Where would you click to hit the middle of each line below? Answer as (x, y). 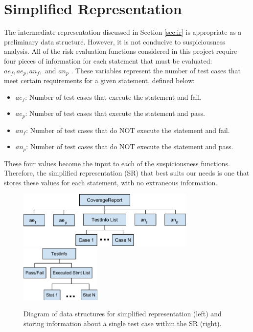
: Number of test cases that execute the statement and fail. (114, 97)
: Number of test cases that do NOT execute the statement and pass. (130, 146)
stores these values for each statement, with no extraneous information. (111, 182)
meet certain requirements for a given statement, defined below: (99, 80)
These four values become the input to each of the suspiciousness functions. (117, 163)
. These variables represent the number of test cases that (156, 70)
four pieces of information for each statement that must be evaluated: (108, 60)
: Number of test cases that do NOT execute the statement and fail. (128, 130)
